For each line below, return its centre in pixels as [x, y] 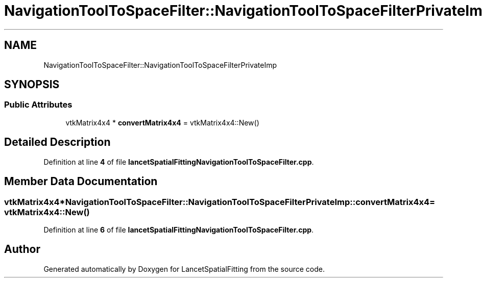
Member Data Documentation [81, 182]
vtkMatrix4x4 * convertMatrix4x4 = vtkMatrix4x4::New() [162, 122]
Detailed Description [57, 142]
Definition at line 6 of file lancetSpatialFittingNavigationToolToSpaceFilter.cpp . [179, 229]
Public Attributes [38, 105]
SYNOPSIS [32, 85]
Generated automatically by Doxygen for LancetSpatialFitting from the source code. [184, 269]
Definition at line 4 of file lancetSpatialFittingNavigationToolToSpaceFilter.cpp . [179, 162]
